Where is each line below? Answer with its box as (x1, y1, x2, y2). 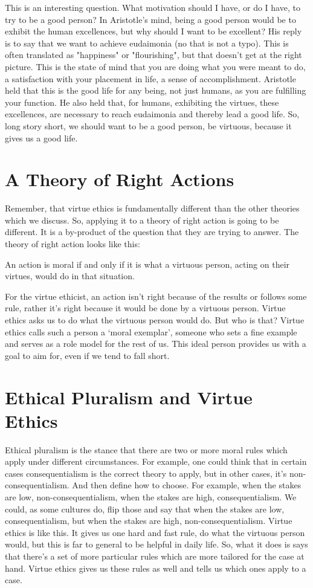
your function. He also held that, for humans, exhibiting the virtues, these (5, 95, 279, 108)
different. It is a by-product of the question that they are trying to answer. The (5, 225, 299, 238)
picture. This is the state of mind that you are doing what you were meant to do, (5, 60, 306, 73)
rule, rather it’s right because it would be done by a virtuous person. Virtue (5, 302, 286, 314)
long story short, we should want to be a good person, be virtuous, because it (5, 119, 292, 132)
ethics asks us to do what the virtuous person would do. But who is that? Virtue (5, 314, 305, 326)
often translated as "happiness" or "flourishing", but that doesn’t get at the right (5, 48, 302, 61)
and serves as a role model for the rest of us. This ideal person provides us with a (5, 337, 306, 350)
